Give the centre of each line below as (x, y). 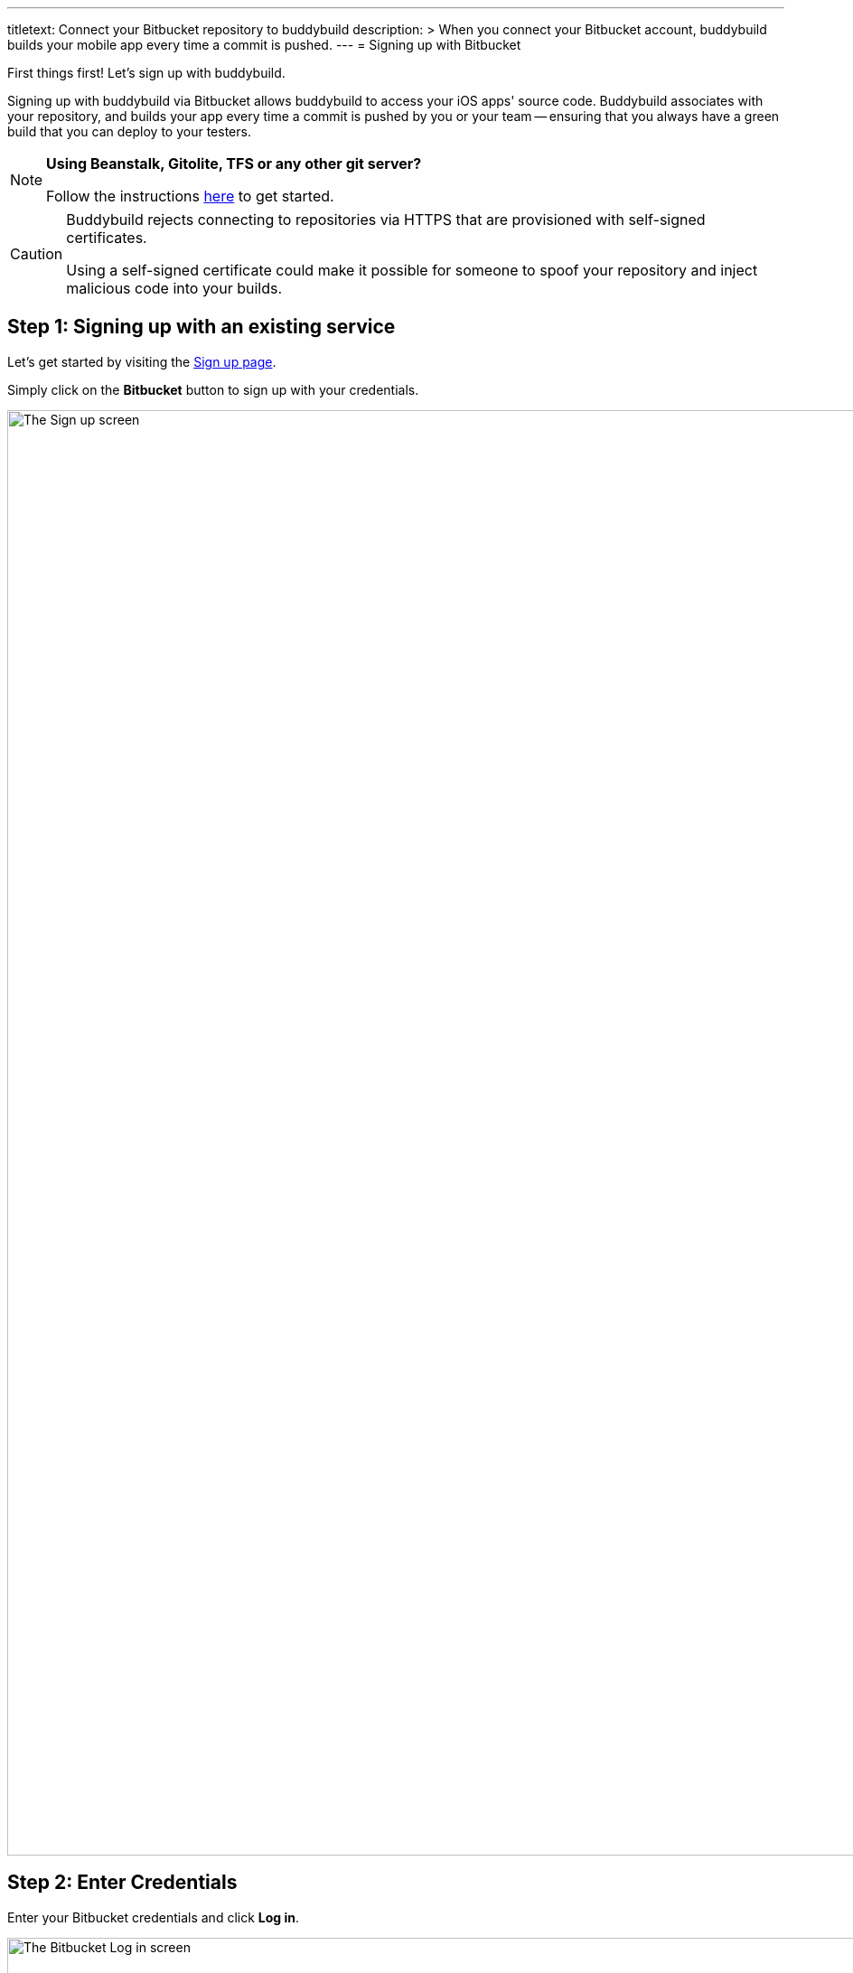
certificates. (107, 238)
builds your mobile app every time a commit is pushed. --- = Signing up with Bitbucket (264, 45)
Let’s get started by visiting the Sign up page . (142, 361)
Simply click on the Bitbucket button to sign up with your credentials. (213, 389)
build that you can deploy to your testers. (129, 131)
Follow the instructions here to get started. (190, 196)
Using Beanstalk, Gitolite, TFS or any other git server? (234, 164)
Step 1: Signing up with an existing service (202, 327)
